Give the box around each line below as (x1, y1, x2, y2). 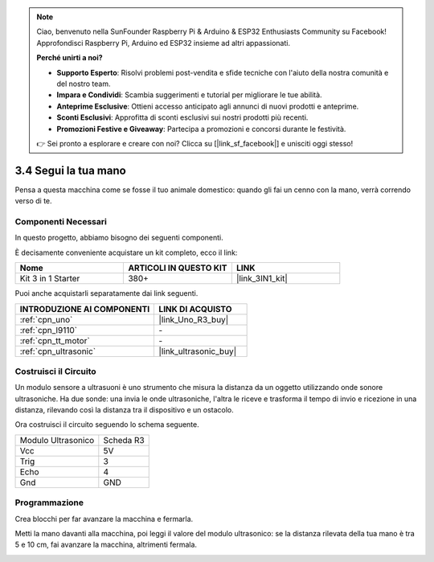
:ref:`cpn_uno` (19, 314, 73, 325)
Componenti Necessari (14, 215, 108, 227)
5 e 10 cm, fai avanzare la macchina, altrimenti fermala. (14, 539, 197, 550)
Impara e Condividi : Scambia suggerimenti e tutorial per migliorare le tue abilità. (56, 90, 322, 100)
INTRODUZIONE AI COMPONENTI (19, 303, 150, 314)
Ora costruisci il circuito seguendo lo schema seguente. (14, 420, 200, 429)
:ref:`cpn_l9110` (19, 324, 78, 335)
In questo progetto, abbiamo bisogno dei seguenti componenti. (14, 233, 224, 243)
